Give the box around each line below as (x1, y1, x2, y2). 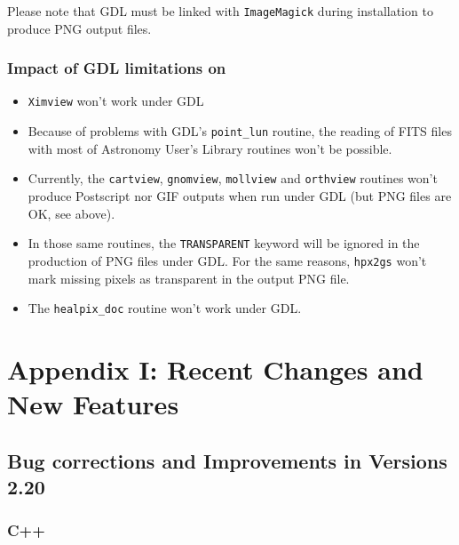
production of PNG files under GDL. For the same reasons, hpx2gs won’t (28, 251, 427, 269)
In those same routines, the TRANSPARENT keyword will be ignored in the (28, 234, 420, 252)
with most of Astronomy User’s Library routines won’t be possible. (28, 139, 392, 157)
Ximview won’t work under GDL (28, 92, 204, 110)
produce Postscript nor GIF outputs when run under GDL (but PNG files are (28, 187, 452, 205)
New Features (7, 386, 179, 422)
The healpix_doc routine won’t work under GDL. (28, 299, 302, 317)
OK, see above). (28, 204, 115, 222)
